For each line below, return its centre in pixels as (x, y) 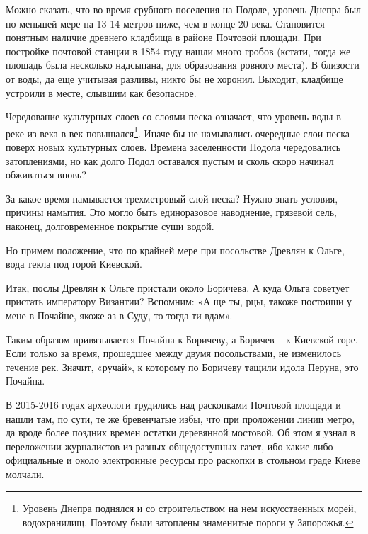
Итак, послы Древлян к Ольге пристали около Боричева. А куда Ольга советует (178, 287)
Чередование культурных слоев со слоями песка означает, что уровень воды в (173, 117)
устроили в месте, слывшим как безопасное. (101, 92)
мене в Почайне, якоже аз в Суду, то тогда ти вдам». (119, 315)
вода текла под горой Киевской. (74, 264)
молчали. (25, 473)
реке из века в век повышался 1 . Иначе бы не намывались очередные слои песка (178, 132)
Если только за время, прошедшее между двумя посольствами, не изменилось (174, 353)
